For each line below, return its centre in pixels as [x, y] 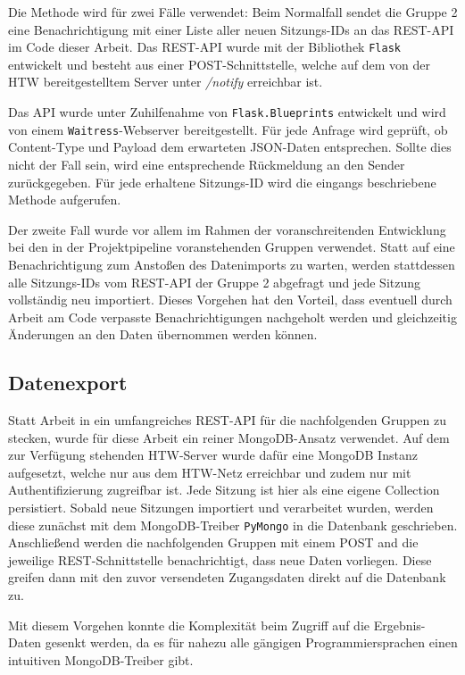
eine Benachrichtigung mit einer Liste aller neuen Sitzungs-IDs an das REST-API [231, 29]
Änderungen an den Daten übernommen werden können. [163, 334]
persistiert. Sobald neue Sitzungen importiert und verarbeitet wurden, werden [221, 508]
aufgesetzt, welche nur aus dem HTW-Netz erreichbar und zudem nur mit [210, 472]
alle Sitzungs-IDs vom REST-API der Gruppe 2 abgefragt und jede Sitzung [215, 282]
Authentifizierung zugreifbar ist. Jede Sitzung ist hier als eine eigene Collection [224, 490]
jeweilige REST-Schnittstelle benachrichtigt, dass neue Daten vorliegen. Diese [220, 559]
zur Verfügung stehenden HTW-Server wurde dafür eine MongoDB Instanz [213, 455]
